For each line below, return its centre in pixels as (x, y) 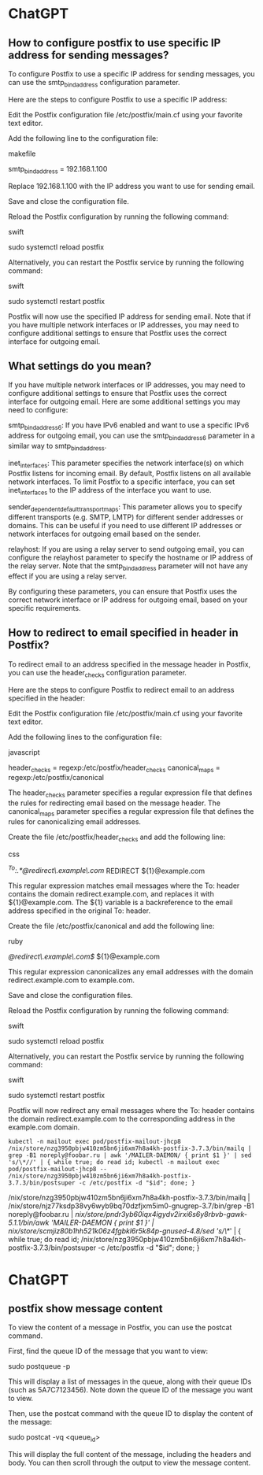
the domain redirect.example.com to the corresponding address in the (122, 1119)
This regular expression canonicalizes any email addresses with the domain (131, 972)
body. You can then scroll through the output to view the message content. (129, 1463)
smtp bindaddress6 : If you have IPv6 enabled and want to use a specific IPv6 (129, 426)
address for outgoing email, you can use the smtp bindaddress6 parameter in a (132, 436)
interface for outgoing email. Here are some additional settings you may (124, 401)
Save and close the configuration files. (70, 996)
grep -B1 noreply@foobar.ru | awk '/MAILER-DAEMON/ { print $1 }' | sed (130, 1155)
